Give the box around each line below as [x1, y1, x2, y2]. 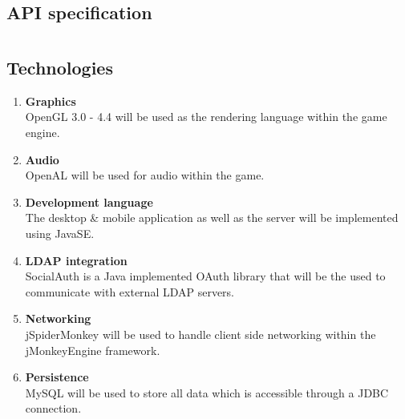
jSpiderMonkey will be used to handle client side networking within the [25, 325, 376, 342]
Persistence [25, 369, 89, 385]
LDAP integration [25, 252, 128, 268]
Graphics [25, 92, 76, 109]
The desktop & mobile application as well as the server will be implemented [25, 209, 399, 226]
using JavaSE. [25, 224, 95, 241]
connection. [25, 400, 82, 417]
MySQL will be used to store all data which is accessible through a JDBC [25, 384, 389, 401]
